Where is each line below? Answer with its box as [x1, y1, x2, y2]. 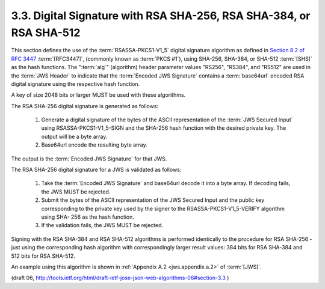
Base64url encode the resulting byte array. [41, 141, 147, 148]
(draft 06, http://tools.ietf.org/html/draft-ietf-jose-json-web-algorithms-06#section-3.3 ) [11, 274, 229, 282]
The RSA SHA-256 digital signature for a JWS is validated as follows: [11, 166, 182, 174]
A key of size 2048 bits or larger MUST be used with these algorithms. [11, 91, 186, 99]
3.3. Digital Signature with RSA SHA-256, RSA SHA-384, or [11, 9, 311, 22]
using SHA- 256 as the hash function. [41, 213, 135, 221]
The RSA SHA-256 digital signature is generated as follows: [11, 102, 159, 109]
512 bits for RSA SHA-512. [11, 252, 75, 260]
